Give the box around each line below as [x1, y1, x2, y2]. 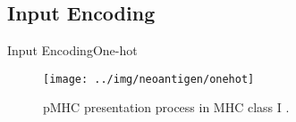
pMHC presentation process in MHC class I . [43, 98, 290, 117]
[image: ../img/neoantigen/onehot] [43, 72, 255, 85]
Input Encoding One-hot [7, 41, 138, 60]
